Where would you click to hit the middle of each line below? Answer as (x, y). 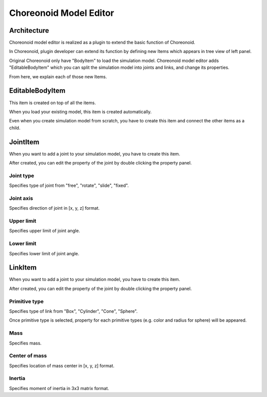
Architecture (29, 30)
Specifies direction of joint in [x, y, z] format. (54, 208)
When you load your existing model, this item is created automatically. (80, 112)
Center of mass (28, 356)
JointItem (24, 142)
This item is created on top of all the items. (52, 103)
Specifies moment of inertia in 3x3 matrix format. (59, 388)
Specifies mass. (25, 343)
